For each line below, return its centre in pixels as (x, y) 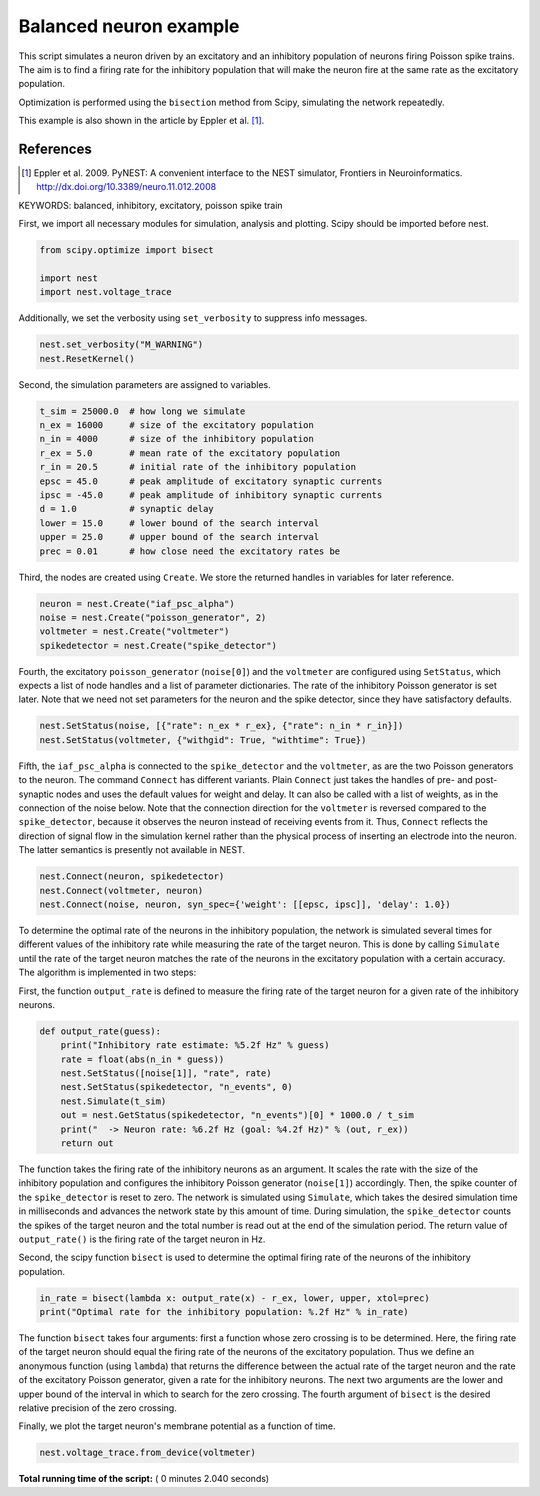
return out (87, 1143)
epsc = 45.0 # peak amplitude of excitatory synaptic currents (211, 481)
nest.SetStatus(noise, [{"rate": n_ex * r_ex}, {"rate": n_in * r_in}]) (221, 726)
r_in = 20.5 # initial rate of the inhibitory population (198, 467)
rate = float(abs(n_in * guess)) (142, 1059)
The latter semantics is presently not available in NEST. (131, 850)
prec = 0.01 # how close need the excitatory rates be (190, 551)
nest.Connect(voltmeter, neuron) (121, 890)
